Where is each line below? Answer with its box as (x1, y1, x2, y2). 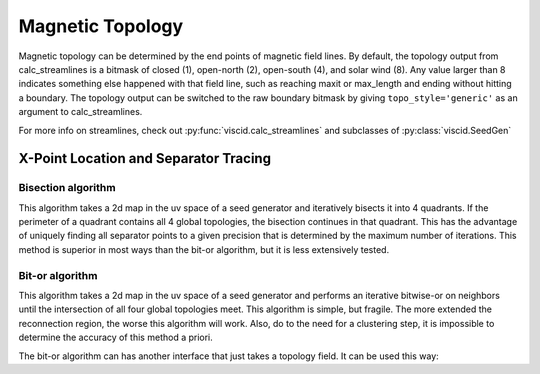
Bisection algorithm (18, 181, 116, 195)
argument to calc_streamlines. (18, 106, 143, 118)
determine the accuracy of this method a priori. (18, 331, 214, 344)
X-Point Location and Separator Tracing (18, 150, 272, 167)
